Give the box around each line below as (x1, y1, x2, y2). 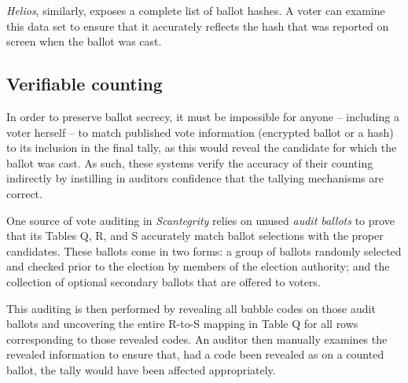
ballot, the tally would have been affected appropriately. (6, 361, 276, 377)
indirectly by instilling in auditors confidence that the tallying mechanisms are (6, 170, 384, 186)
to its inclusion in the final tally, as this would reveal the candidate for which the (6, 139, 397, 156)
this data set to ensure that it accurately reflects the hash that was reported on (6, 17, 389, 34)
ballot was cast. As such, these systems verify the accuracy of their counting (6, 154, 373, 171)
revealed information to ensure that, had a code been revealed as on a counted (6, 346, 384, 363)
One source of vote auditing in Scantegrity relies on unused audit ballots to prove (6, 212, 395, 228)
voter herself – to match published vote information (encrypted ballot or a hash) (6, 123, 394, 140)
